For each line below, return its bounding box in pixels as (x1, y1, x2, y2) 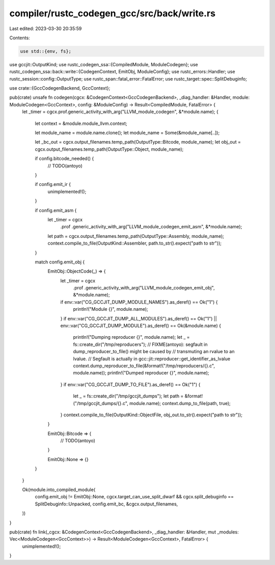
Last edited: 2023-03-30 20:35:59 (9, 25, 82, 32)
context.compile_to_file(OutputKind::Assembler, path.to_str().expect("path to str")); (47, 240, 222, 247)
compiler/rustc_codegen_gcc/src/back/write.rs (9, 8, 216, 19)
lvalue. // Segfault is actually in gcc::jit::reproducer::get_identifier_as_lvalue (73, 356, 231, 362)
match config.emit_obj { (35, 259, 85, 265)
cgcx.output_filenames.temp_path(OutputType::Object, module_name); (35, 146, 184, 152)
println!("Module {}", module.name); (73, 306, 149, 312)
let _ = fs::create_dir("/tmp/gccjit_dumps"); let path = (73, 393, 184, 399)
